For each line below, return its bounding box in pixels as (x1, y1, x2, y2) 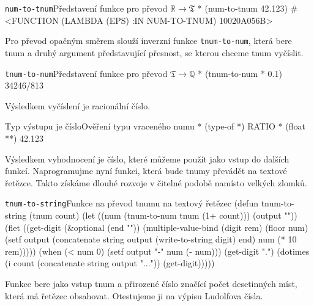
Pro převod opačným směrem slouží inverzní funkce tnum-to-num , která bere (5, 34, 292, 47)
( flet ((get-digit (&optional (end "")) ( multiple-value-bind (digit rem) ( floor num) (5, 220, 308, 233)
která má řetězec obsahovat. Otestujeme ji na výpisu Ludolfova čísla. (5, 289, 263, 302)
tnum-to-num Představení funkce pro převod (5, 67, 168, 79)
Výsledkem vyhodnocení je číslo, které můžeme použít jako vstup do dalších (5, 152, 290, 165)
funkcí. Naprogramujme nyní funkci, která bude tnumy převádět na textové (5, 164, 287, 177)
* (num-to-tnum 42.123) (197, 2, 288, 14)
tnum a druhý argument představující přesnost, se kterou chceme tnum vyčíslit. (5, 46, 304, 59)
